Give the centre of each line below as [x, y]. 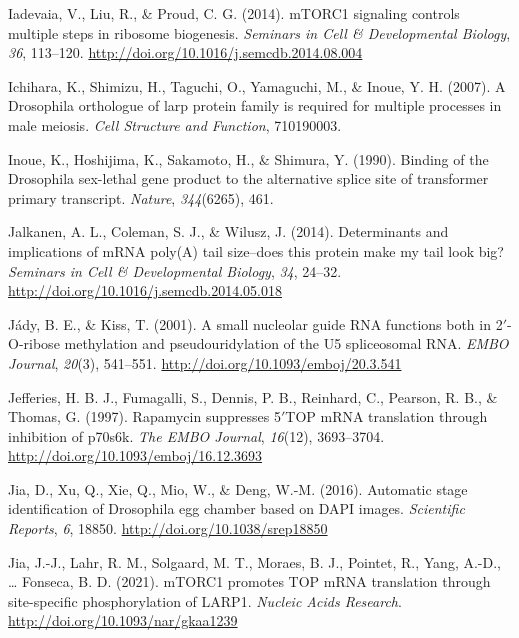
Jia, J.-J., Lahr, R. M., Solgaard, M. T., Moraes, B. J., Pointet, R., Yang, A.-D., [254, 561]
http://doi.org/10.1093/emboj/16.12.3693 [135, 455]
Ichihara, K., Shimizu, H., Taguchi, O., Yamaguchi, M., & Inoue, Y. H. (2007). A [257, 85]
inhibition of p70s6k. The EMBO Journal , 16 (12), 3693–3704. [196, 435]
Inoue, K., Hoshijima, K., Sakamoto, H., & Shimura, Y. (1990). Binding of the [248, 158]
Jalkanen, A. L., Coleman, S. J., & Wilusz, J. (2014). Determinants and [228, 231]
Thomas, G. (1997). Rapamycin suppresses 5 [144, 416]
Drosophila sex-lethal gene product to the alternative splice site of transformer [248, 178]
